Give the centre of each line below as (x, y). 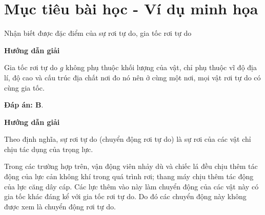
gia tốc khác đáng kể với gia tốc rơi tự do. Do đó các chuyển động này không (125, 196)
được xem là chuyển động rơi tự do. (60, 206)
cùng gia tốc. (24, 87)
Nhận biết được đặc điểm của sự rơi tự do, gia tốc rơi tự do (98, 33)
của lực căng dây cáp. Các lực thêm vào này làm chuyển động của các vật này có (131, 186)
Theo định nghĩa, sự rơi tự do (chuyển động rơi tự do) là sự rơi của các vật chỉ (128, 139)
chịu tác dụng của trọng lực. (49, 149)
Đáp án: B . (24, 105)
